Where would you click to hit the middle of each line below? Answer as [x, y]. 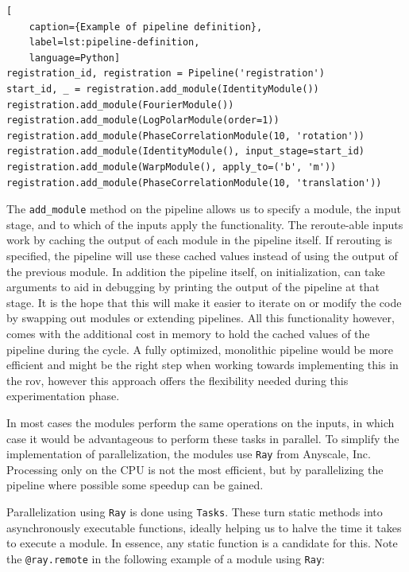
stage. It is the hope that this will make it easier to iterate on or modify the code [204, 302]
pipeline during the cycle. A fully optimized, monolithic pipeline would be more [200, 349]
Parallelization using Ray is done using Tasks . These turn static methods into [195, 511]
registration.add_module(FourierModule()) [120, 105]
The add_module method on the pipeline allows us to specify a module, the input [204, 209]
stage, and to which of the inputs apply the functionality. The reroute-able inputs [205, 224]
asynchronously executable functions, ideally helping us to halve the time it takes [204, 527]
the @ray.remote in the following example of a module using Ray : [166, 558]
